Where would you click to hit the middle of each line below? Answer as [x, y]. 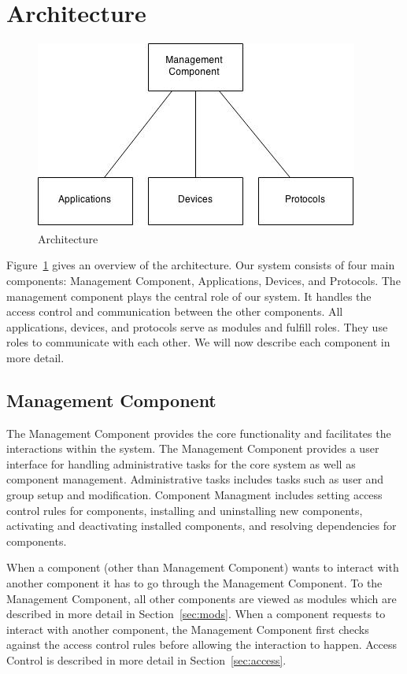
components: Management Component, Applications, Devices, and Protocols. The [203, 280]
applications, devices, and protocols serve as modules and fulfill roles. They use [197, 326]
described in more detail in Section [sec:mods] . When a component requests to [196, 614]
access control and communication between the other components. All [175, 311]
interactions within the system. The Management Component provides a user [193, 448]
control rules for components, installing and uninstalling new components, [185, 510]
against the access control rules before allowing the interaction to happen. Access [202, 644]
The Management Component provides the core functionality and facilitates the [199, 433]
